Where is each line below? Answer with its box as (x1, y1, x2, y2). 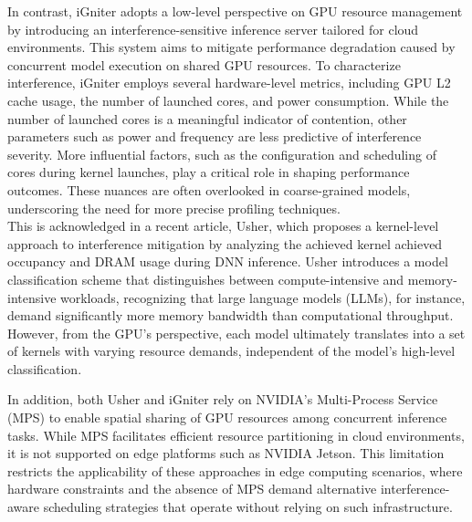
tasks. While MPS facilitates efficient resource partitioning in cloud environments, (7, 425, 465, 444)
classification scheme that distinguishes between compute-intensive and (7, 269, 404, 288)
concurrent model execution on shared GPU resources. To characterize (7, 55, 401, 74)
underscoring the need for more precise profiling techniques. (7, 198, 341, 217)
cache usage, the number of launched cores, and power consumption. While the (7, 90, 449, 110)
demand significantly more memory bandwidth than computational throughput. (7, 306, 454, 325)
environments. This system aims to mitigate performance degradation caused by (7, 37, 456, 57)
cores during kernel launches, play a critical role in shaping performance (7, 162, 410, 182)
